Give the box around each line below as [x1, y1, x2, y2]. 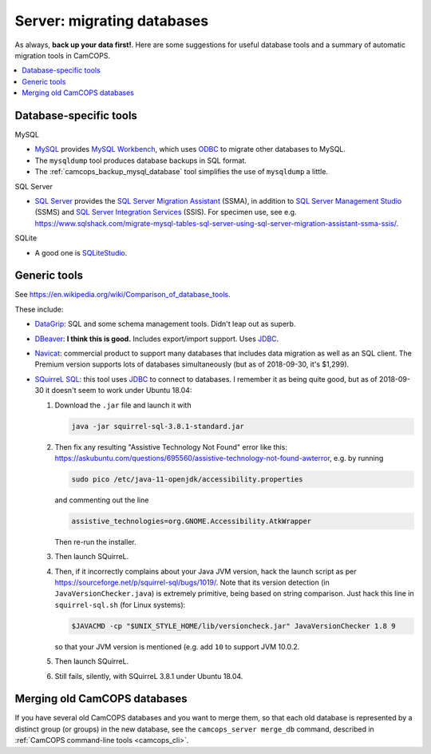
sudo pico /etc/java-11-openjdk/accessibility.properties [71, 474, 303, 483]
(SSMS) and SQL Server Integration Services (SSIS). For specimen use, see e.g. [34, 208, 297, 217]
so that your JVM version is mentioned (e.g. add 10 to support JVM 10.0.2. [54, 641, 300, 651]
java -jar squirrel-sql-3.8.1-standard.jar [71, 422, 245, 431]
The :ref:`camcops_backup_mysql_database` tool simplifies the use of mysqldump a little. [34, 167, 329, 177]
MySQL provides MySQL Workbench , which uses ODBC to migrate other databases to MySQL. [34, 145, 346, 154]
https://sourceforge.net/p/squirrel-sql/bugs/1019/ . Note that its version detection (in [54, 577, 330, 587]
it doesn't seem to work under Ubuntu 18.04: [45, 386, 192, 395]
